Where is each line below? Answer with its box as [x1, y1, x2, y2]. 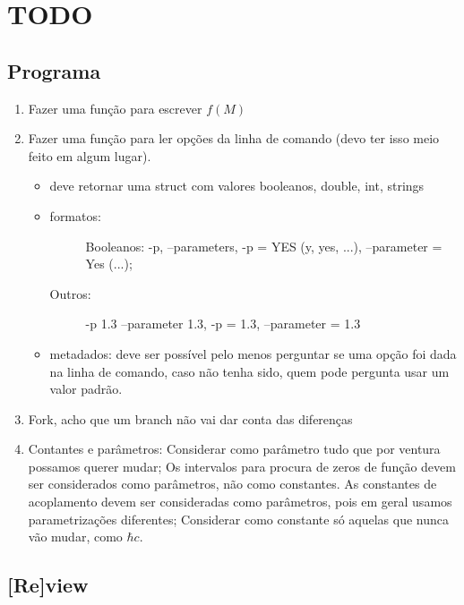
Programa [7, 56, 101, 84]
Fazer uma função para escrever [28, 98, 202, 117]
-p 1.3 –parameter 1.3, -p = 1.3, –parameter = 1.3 [85, 314, 361, 333]
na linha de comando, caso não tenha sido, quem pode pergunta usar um [49, 362, 450, 380]
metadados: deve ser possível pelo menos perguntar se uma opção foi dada [49, 344, 457, 362]
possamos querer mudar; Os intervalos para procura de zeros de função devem [28, 456, 456, 475]
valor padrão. [49, 379, 123, 398]
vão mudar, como [28, 527, 123, 546]
